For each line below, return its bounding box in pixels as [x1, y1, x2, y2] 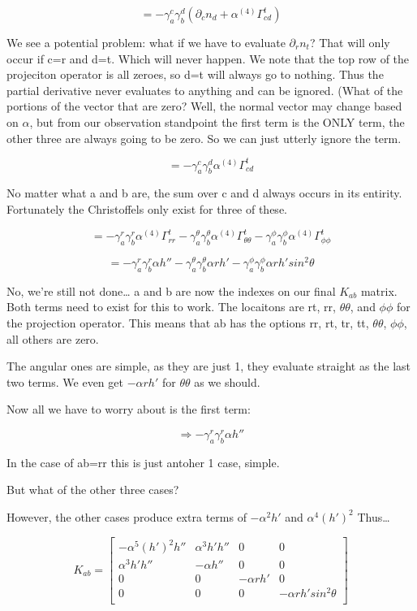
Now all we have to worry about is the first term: [6, 401, 251, 418]
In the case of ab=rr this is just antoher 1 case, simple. [6, 453, 280, 470]
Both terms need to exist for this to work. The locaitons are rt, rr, [6, 298, 336, 315]
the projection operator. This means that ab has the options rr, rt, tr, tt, [6, 314, 369, 331]
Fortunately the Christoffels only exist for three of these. [6, 201, 287, 218]
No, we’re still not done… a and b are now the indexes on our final [6, 282, 336, 299]
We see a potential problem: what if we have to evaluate [6, 34, 286, 50]
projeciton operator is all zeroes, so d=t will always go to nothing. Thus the [6, 66, 384, 83]
